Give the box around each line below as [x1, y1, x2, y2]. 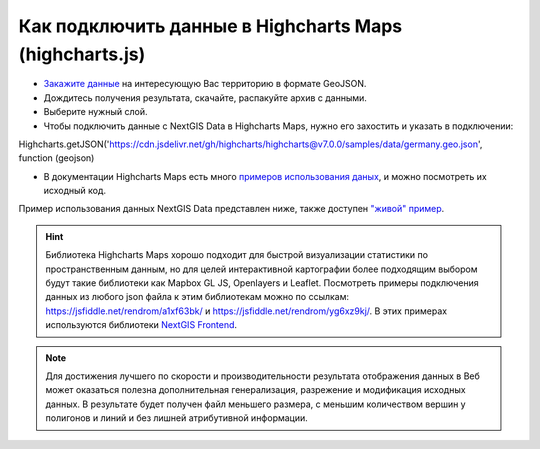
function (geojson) [18, 152, 95, 164]
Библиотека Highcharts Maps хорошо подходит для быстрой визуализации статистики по [45, 249, 429, 261]
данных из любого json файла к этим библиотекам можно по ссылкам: [45, 291, 350, 303]
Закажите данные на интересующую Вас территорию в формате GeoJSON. [43, 78, 367, 90]
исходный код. [43, 185, 107, 197]
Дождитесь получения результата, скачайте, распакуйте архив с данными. [43, 91, 367, 104]
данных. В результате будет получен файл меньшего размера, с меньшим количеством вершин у [45, 398, 466, 410]
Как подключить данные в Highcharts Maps [18, 15, 403, 37]
